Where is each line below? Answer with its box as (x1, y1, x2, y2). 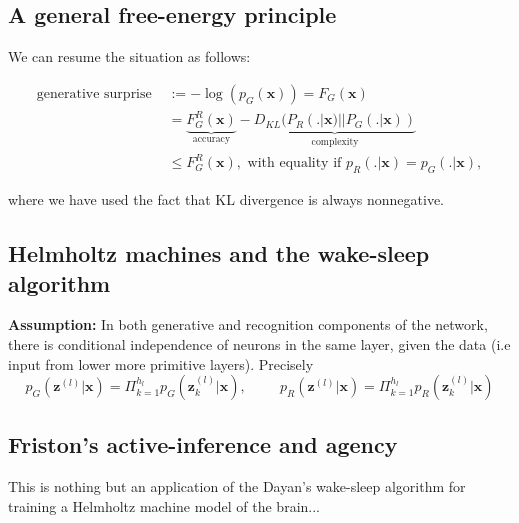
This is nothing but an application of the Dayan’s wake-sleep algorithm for (8, 476, 466, 497)
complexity (311, 137, 359, 148)
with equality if (247, 156, 342, 171)
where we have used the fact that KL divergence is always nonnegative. (8, 189, 445, 210)
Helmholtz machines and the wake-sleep (8, 238, 430, 269)
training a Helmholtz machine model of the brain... (8, 495, 320, 516)
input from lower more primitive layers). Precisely (8, 353, 314, 374)
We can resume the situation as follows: (8, 46, 251, 67)
